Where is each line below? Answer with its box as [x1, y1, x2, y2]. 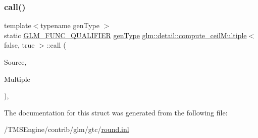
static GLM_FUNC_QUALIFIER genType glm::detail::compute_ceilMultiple [4, 30, 247, 40]
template [4, 20, 31, 31]
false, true [4, 40, 35, 50]
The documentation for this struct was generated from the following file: [4, 107, 228, 117]
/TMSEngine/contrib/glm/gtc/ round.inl [4, 124, 129, 134]
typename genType [40, 20, 99, 31]
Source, [4, 57, 27, 67]
